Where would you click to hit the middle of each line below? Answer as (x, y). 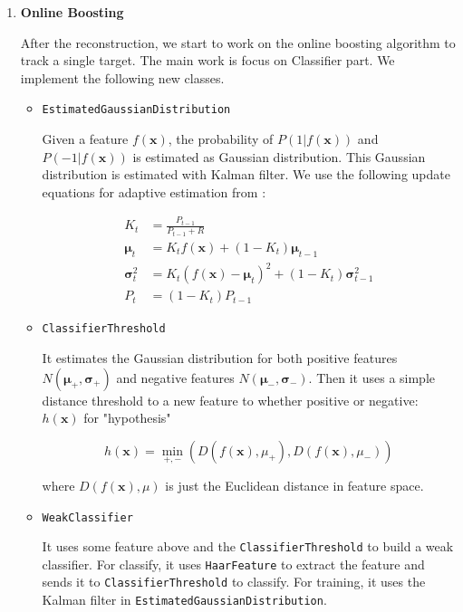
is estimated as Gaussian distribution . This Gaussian (279, 156)
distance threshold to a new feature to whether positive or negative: (230, 400)
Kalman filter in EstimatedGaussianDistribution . (184, 600)
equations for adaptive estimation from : (154, 191)
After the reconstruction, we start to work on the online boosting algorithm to (238, 42)
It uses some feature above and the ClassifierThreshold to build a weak (248, 546)
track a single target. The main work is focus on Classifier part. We (207, 60)
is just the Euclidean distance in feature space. (294, 485)
